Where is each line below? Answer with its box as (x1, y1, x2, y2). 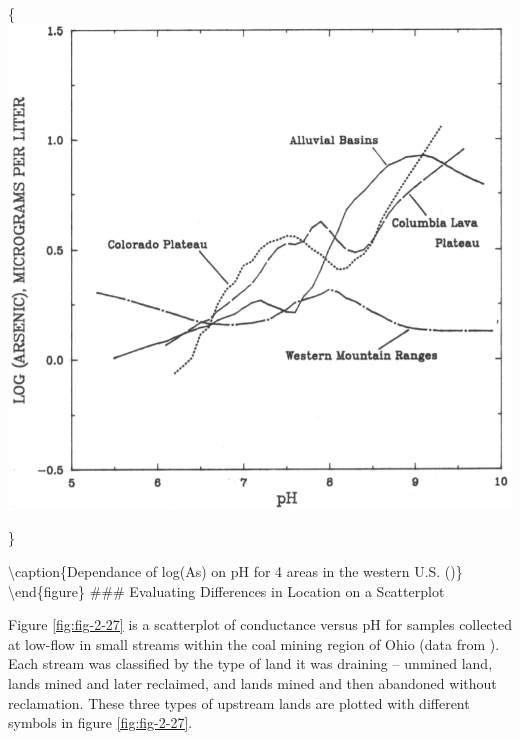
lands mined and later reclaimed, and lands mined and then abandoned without (8, 672, 497, 693)
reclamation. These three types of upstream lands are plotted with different (8, 692, 470, 713)
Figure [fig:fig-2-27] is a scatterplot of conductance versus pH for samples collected (8, 614, 513, 635)
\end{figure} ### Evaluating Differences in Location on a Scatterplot (8, 580, 445, 601)
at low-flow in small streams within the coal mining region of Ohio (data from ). (8, 633, 500, 654)
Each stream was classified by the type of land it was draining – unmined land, (8, 653, 493, 674)
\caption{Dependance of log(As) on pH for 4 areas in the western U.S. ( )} (8, 561, 463, 582)
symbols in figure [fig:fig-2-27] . (8, 712, 193, 733)
